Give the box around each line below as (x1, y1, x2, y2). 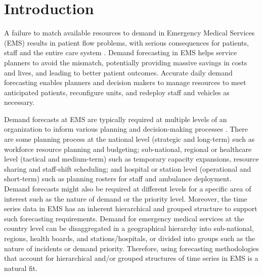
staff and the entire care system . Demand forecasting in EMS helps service (4, 47, 237, 58)
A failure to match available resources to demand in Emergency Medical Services (4, 27, 255, 38)
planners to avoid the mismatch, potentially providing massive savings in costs (4, 57, 247, 67)
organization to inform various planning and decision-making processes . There (4, 124, 248, 134)
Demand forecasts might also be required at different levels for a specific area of (4, 183, 251, 194)
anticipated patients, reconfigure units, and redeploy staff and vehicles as (4, 87, 230, 97)
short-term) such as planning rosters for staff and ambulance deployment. (4, 173, 232, 184)
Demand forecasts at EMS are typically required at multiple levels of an (4, 113, 227, 124)
